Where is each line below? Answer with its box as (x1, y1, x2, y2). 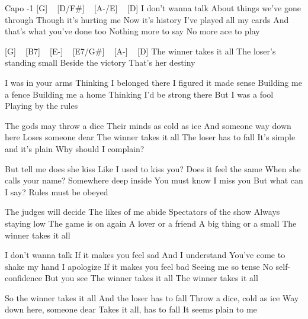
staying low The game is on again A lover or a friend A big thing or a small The (5, 217, 297, 229)
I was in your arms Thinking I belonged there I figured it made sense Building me (5, 76, 302, 88)
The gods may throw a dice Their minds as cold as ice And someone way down (5, 119, 291, 131)
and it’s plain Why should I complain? (5, 142, 145, 154)
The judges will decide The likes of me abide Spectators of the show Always (5, 205, 280, 218)
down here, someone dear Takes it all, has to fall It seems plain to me (5, 303, 257, 315)
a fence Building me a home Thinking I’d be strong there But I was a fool (5, 88, 274, 100)
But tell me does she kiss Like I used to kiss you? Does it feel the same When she (5, 162, 301, 175)
